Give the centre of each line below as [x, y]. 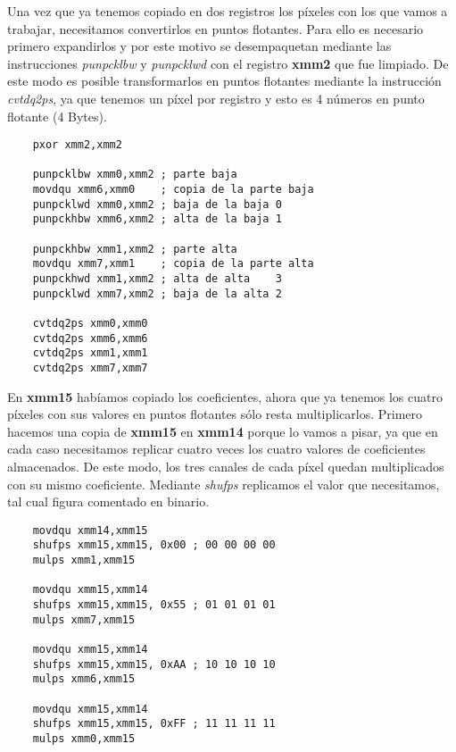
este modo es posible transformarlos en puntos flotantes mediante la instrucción [224, 81]
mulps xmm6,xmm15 [84, 679]
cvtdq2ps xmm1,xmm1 [90, 353]
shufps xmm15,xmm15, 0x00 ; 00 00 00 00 [154, 545]
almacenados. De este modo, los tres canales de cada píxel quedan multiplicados [226, 467]
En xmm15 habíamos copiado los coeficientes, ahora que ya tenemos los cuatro [225, 396]
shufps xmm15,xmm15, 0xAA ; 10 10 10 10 [154, 664]
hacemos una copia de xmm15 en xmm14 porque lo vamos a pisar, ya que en [223, 431]
